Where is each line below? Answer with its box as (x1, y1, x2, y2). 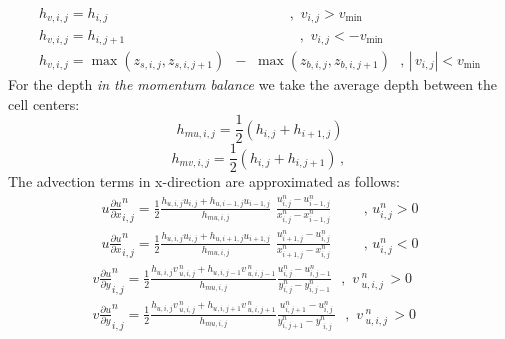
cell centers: (8, 93, 80, 114)
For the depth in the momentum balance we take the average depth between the (8, 74, 498, 94)
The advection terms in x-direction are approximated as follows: (8, 171, 400, 192)
